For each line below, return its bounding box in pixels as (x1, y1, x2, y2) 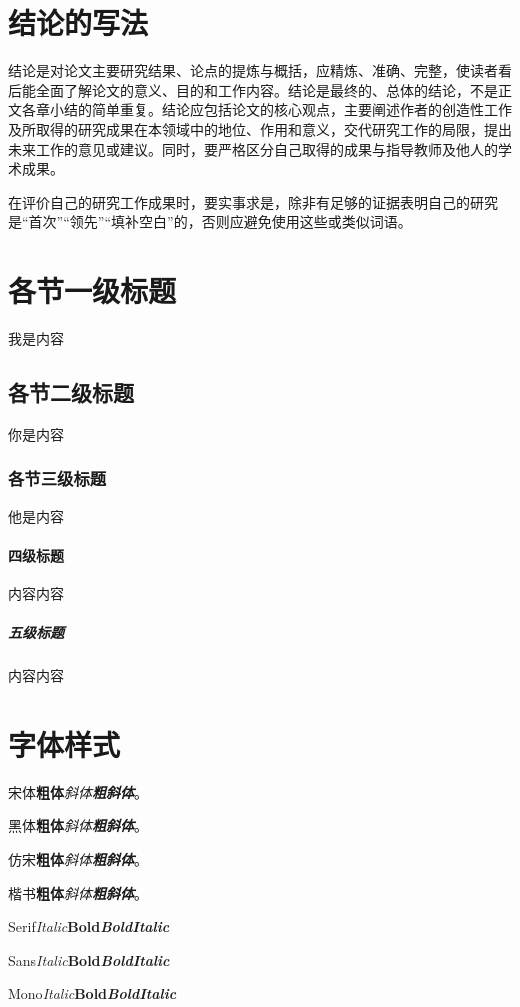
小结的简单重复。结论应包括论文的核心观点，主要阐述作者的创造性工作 (49, 99, 512, 120)
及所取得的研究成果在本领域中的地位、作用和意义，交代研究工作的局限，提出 (8, 118, 512, 139)
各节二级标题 (8, 376, 134, 407)
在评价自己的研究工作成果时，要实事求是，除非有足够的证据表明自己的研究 (8, 191, 498, 212)
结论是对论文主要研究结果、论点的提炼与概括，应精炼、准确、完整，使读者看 (8, 60, 512, 81)
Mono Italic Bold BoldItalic (8, 983, 177, 1004)
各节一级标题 (8, 270, 177, 311)
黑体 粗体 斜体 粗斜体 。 (8, 815, 148, 836)
